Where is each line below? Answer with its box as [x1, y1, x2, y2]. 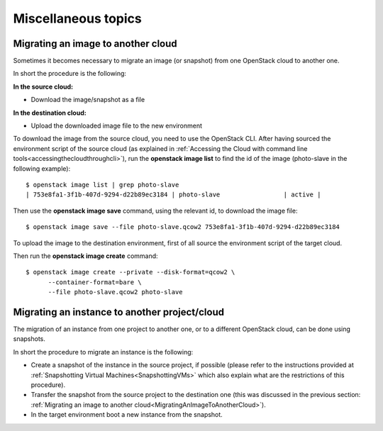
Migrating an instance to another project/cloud [13, 306, 225, 318]
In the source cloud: [13, 82, 74, 91]
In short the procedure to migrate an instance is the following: [13, 347, 194, 356]
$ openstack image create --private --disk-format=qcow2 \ [26, 268, 235, 276]
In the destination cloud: [13, 108, 87, 117]
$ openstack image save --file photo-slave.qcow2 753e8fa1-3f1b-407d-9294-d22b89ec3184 [26, 223, 340, 231]
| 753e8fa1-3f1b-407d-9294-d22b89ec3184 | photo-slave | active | [26, 191, 321, 198]
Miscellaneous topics [13, 11, 142, 26]
